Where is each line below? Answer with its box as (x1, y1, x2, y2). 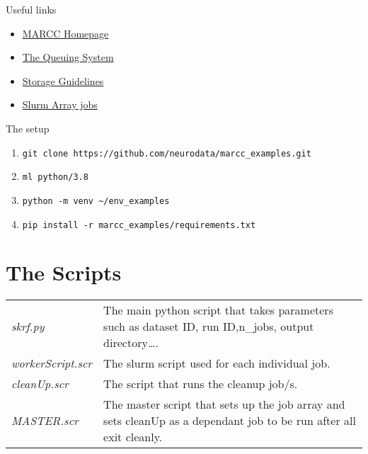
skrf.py (11, 318, 45, 335)
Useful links (6, 2, 57, 16)
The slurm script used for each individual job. (103, 355, 330, 372)
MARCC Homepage (22, 25, 109, 40)
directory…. (103, 334, 159, 351)
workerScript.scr (11, 355, 93, 372)
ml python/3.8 (22, 172, 88, 183)
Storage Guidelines (22, 73, 104, 88)
